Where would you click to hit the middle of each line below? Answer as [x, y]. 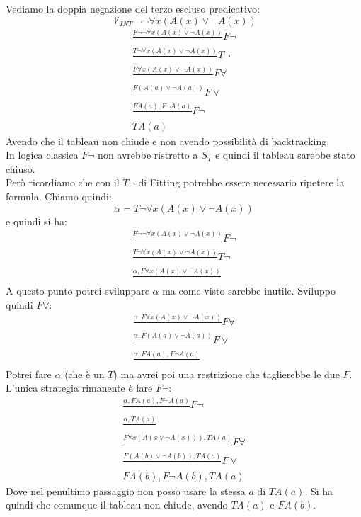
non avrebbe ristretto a [148, 155]
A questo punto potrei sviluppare [78, 290]
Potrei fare [29, 374]
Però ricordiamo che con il [63, 182]
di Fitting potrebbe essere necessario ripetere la [241, 182]
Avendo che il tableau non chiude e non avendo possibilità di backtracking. [168, 141]
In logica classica [42, 155]
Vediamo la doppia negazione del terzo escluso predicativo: [133, 8]
